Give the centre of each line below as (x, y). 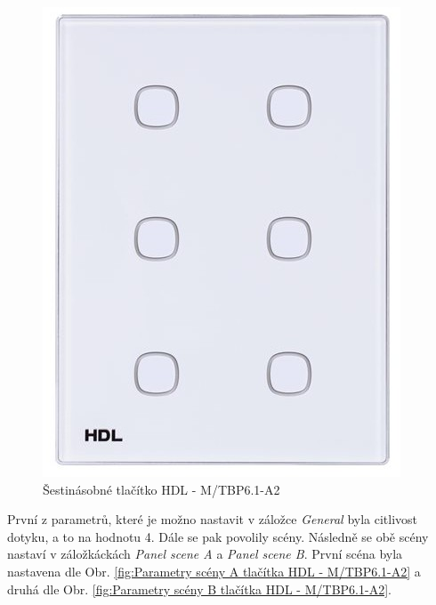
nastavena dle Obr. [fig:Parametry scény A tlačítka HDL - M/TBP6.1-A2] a (214, 571)
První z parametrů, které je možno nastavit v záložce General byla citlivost (213, 519)
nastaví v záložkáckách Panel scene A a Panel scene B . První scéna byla (205, 554)
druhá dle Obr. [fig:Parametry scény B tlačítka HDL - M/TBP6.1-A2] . (199, 589)
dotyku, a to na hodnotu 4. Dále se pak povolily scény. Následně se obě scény (218, 536)
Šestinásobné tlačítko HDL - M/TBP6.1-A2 (161, 489)
